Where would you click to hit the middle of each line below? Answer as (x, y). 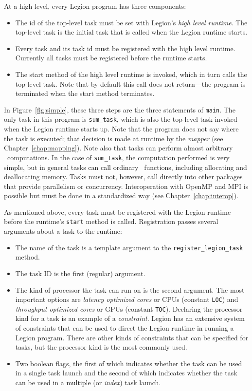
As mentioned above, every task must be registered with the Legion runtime (117, 212)
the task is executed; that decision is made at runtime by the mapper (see (114, 138)
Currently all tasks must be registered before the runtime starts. (111, 58)
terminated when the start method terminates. (85, 93)
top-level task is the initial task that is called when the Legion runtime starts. (131, 32)
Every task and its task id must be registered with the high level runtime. (125, 48)
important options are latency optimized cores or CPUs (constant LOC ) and (127, 299)
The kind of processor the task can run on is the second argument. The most (130, 289)
